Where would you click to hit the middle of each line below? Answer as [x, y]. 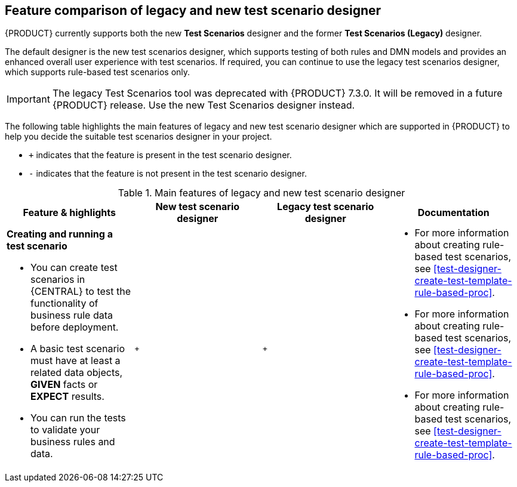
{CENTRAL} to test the [81, 292]
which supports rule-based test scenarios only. [98, 72]
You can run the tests [78, 418]
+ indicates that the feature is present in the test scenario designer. [160, 155]
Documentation [453, 213]
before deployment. [75, 327]
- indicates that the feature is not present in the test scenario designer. [168, 174]
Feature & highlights [70, 213]
